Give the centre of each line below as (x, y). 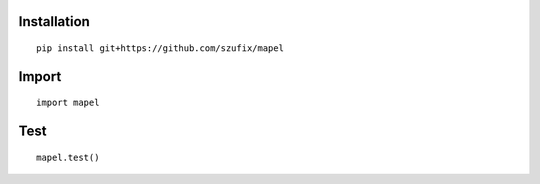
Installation (54, 21)
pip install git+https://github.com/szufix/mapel (160, 48)
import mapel (68, 103)
